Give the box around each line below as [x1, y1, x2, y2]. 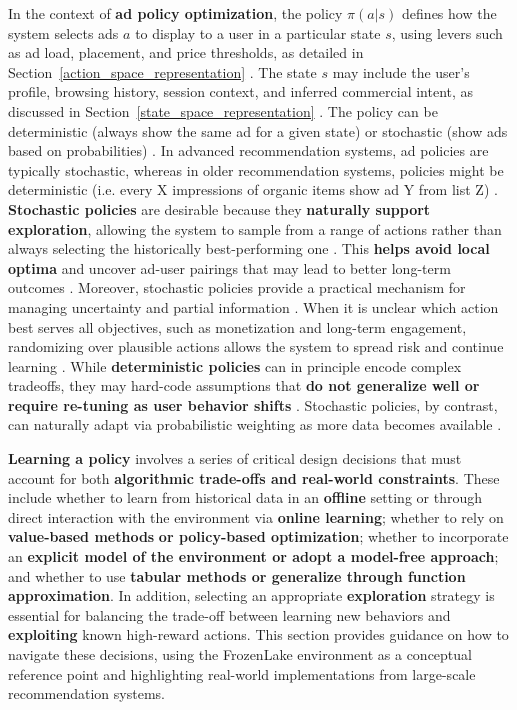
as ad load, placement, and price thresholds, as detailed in [8, 42, 364, 63]
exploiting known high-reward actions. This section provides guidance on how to [8, 624, 509, 645]
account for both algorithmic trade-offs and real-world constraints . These [8, 467, 500, 488]
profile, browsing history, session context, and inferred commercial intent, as [8, 81, 474, 102]
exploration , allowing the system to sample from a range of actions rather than [8, 218, 502, 239]
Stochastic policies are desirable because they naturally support [8, 198, 431, 219]
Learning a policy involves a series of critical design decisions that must [8, 448, 462, 469]
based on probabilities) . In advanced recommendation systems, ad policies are [8, 140, 489, 161]
